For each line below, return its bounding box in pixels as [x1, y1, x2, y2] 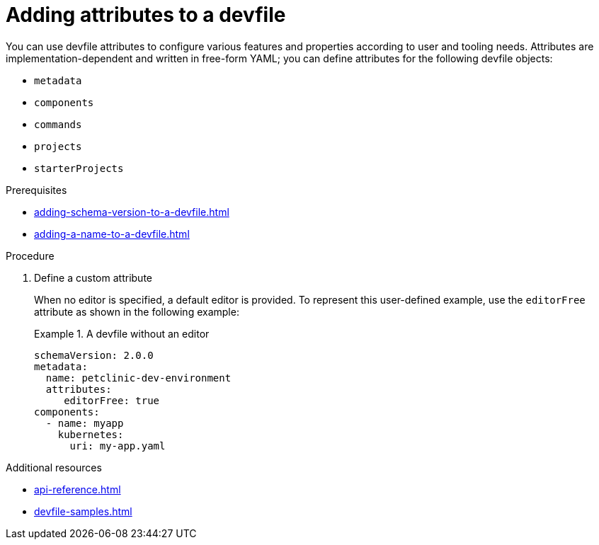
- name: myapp [45, 417, 124, 429]
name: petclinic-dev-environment [45, 372, 232, 384]
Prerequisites [6, 183, 67, 196]
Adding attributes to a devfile [6, 3, 286, 27]
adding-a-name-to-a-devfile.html [34, 227, 190, 240]
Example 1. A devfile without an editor [34, 327, 210, 340]
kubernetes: [57, 428, 124, 440]
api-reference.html [34, 483, 121, 495]
